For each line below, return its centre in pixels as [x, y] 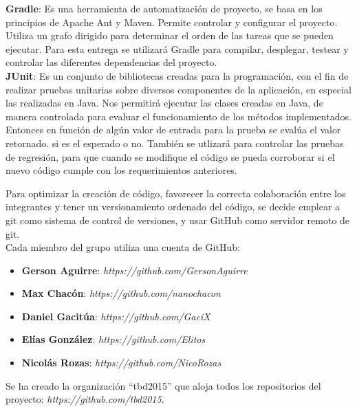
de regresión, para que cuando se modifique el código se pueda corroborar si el [170, 156]
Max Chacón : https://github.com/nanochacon [121, 293]
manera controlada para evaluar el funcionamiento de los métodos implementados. [178, 116]
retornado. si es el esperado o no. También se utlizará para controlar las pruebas [175, 143]
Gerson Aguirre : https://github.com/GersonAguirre [134, 270]
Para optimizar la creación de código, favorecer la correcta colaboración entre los [176, 193]
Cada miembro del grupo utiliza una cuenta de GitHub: [123, 247]
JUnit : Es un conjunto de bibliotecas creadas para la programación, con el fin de [177, 75]
